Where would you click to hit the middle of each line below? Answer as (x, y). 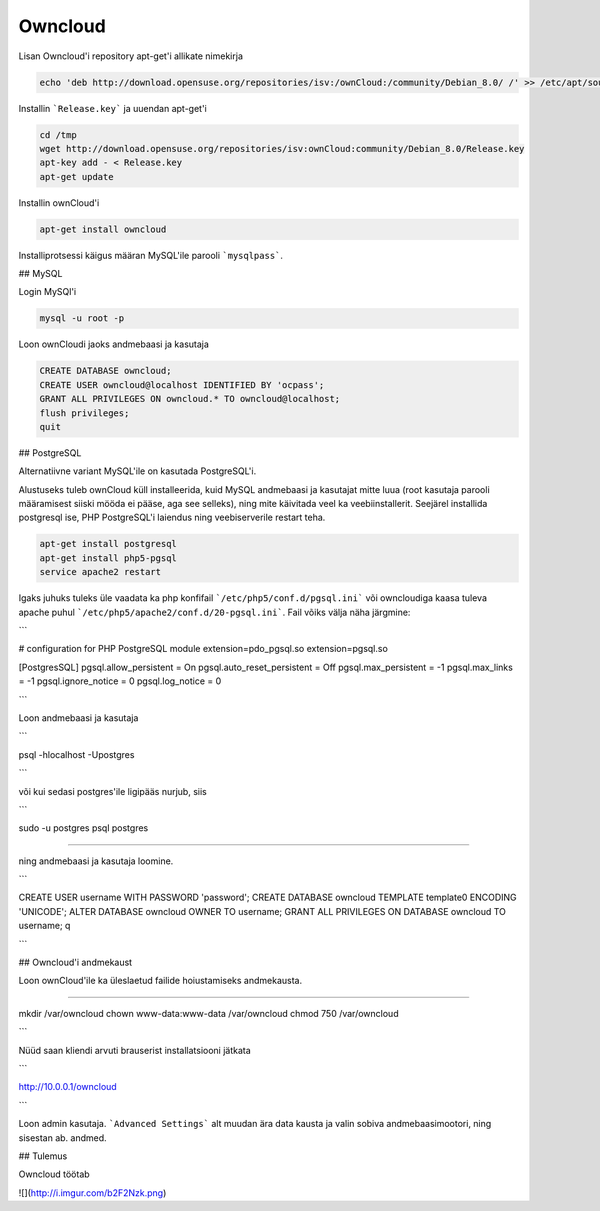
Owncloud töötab (54, 1174)
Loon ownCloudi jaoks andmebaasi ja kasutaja (114, 344)
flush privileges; (84, 413)
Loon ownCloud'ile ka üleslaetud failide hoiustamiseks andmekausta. (160, 981)
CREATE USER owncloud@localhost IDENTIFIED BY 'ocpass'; (182, 384)
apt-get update (76, 176)
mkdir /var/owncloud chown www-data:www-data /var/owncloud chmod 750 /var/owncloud (208, 1013)
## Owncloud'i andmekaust (75, 962)
